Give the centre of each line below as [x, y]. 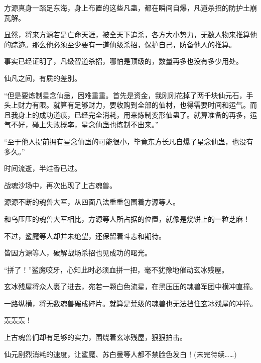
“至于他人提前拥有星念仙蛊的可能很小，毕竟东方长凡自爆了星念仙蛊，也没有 [129, 141]
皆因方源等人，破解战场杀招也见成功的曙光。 [78, 253]
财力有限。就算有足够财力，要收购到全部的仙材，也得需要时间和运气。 [134, 105]
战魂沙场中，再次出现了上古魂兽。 [60, 185]
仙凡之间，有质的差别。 [43, 78]
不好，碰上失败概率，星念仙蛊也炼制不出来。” [85, 124]
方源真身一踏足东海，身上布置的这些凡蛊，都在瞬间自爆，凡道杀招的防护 [123, 8]
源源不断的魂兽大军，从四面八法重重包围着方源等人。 [92, 202]
